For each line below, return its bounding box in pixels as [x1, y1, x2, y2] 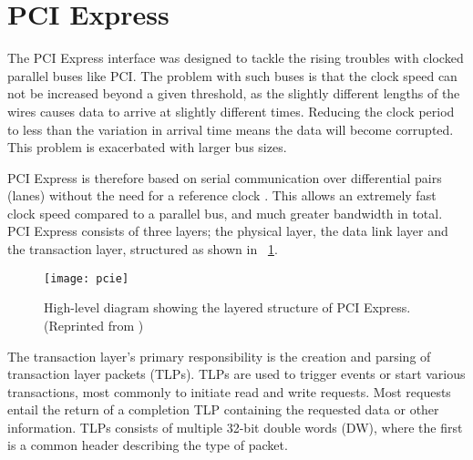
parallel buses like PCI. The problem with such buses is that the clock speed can [7, 66, 458, 85]
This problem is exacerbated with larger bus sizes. [7, 138, 287, 157]
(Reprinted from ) [44, 315, 144, 334]
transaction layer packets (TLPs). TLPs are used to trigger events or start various [7, 364, 466, 383]
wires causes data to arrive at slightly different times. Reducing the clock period [7, 101, 455, 120]
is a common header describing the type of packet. [7, 435, 288, 455]
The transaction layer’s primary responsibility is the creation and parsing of [7, 346, 431, 365]
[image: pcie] [44, 271, 129, 285]
